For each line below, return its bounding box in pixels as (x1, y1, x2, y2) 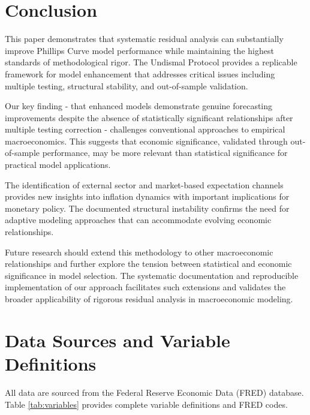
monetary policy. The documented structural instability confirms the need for (5, 202, 290, 214)
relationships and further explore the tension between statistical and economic (5, 257, 292, 270)
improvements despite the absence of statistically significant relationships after (5, 111, 293, 124)
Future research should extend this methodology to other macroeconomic (5, 245, 273, 258)
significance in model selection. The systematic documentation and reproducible (5, 269, 299, 281)
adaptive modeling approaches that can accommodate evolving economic (5, 213, 272, 226)
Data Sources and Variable (5, 327, 230, 352)
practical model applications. (5, 158, 111, 171)
